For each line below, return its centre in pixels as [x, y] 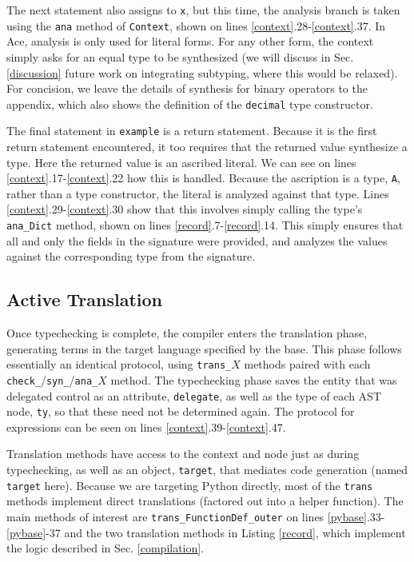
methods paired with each [307, 364]
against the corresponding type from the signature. [131, 256]
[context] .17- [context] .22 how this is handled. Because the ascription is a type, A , [203, 178]
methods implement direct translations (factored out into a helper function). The [205, 501]
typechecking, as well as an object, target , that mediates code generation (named [207, 470]
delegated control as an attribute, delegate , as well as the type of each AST [194, 395]
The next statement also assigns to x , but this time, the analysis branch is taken [203, 10]
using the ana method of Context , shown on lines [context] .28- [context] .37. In [196, 25]
